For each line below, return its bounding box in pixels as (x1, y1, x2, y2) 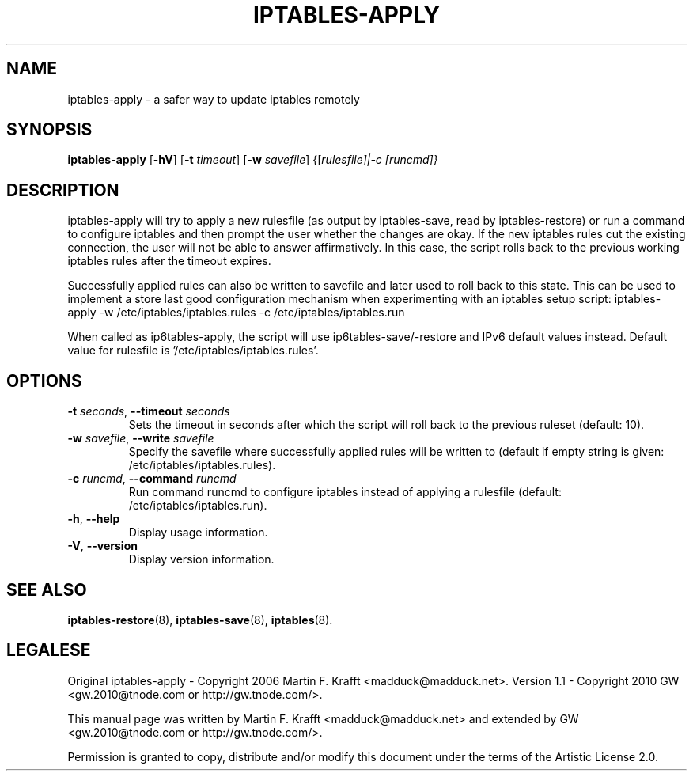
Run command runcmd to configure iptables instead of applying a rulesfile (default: (128, 485, 562, 499)
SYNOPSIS (6, 119, 93, 140)
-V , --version (67, 539, 138, 553)
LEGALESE (6, 640, 91, 661)
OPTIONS (6, 370, 82, 391)
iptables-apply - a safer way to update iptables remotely (67, 92, 360, 106)
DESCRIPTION (6, 180, 119, 200)
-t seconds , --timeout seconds (67, 404, 230, 419)
